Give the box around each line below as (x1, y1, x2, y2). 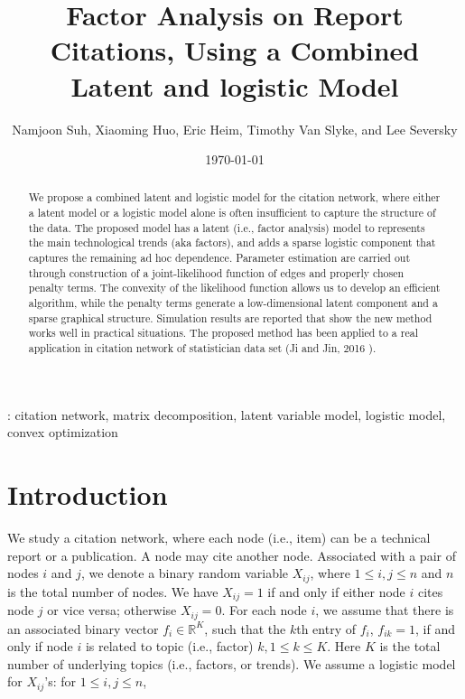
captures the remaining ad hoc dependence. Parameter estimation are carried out (28, 250, 411, 266)
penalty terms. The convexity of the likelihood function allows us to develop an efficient (28, 280, 441, 295)
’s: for (44, 672, 76, 691)
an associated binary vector (7, 619, 159, 638)
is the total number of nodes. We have (7, 582, 219, 601)
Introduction (7, 476, 168, 513)
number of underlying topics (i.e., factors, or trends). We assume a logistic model (7, 654, 456, 673)
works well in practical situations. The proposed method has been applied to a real (28, 325, 418, 340)
